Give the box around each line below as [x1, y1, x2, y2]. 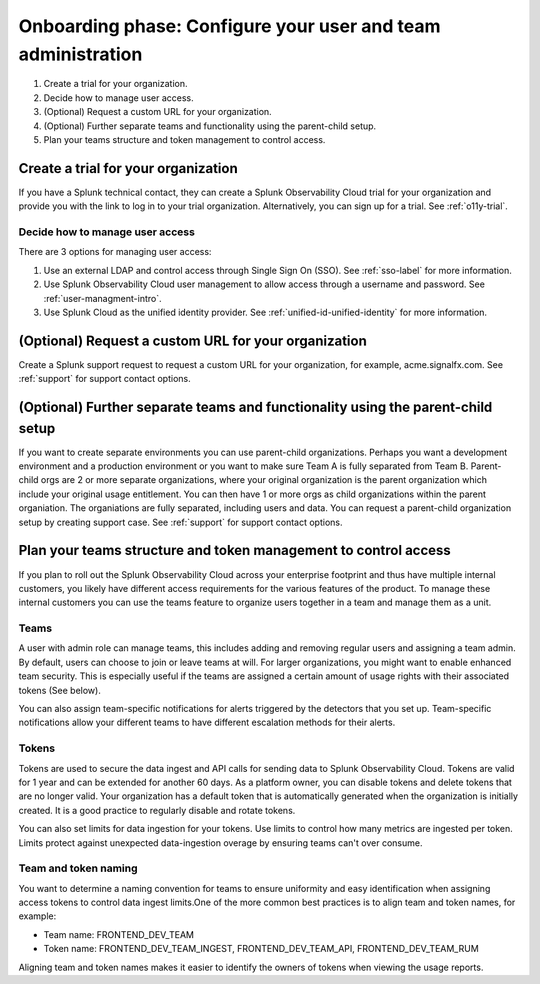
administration [18, 43, 143, 65]
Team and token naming [18, 861, 139, 875]
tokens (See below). [18, 684, 102, 696]
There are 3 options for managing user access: [18, 246, 212, 258]
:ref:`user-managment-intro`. [43, 292, 162, 304]
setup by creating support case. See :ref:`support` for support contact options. [18, 516, 343, 528]
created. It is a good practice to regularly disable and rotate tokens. [18, 804, 296, 816]
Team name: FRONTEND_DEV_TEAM [43, 928, 195, 940]
